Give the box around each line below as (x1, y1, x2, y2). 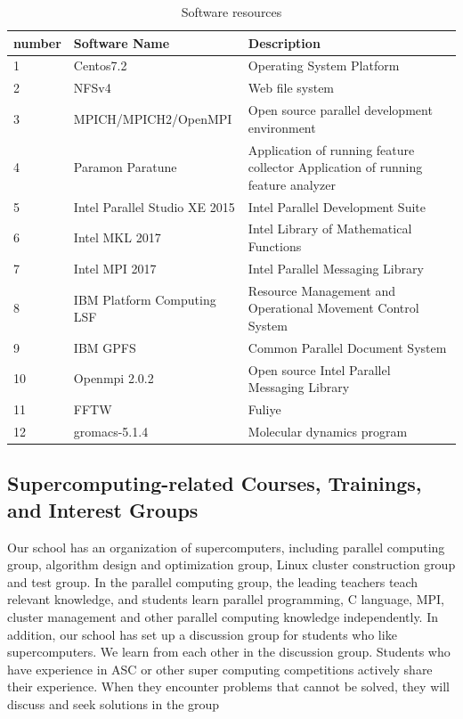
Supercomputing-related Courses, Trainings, (7, 470, 422, 497)
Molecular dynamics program (248, 421, 408, 440)
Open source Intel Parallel (248, 360, 391, 379)
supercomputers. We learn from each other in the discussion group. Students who (7, 642, 451, 661)
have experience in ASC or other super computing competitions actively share (7, 659, 433, 678)
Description (248, 33, 321, 52)
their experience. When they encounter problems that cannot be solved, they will (7, 677, 450, 696)
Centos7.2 (73, 56, 127, 75)
